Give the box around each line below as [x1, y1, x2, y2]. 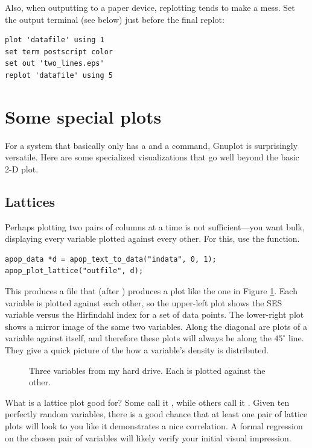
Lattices [5, 192, 56, 210]
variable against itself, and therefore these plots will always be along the [5, 332, 272, 344]
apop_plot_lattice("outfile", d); [5, 267, 144, 276]
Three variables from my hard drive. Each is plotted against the [29, 364, 266, 376]
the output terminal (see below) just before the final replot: [5, 13, 224, 25]
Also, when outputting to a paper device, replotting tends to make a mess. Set [5, 1, 295, 13]
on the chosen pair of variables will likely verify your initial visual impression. [5, 431, 291, 444]
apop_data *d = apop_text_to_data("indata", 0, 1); [5, 254, 217, 263]
